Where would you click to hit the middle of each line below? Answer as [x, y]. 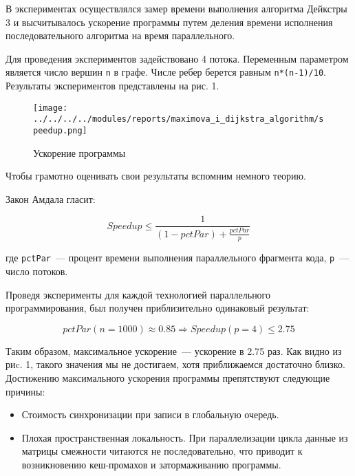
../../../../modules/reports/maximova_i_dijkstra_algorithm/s [179, 119]
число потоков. [37, 271]
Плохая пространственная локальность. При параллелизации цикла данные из [185, 437]
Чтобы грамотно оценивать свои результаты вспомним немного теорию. [156, 176]
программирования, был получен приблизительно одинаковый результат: [158, 308]
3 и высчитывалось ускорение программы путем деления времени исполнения [169, 22]
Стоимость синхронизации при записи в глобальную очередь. [150, 414]
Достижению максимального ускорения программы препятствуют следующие [168, 378]
